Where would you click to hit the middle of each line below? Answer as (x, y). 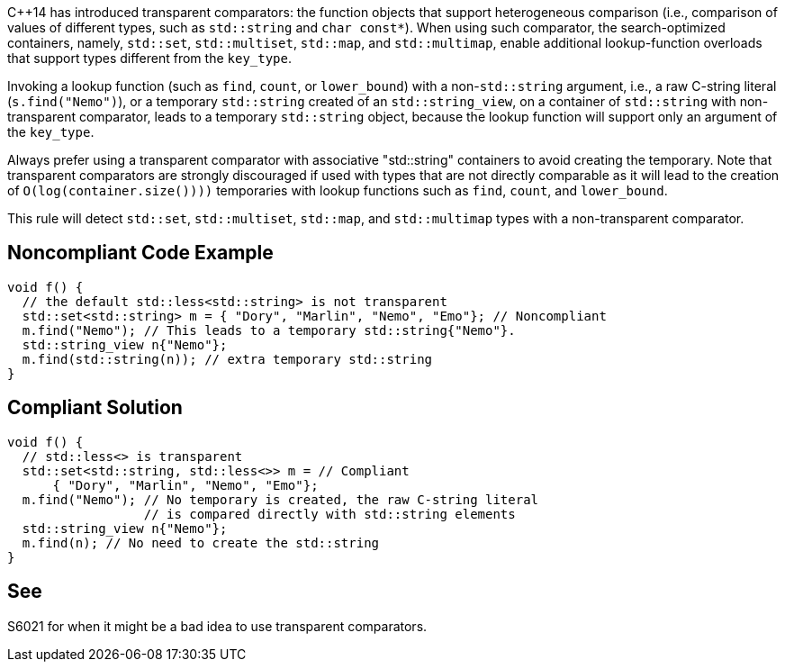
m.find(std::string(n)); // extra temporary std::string (227, 359)
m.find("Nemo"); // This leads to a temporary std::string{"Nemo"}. (269, 330)
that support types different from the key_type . (150, 58)
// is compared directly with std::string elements (329, 514)
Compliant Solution (95, 408)
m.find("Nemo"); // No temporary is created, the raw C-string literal (280, 499)
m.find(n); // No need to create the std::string (201, 542)
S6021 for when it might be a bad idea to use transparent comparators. (217, 626)
